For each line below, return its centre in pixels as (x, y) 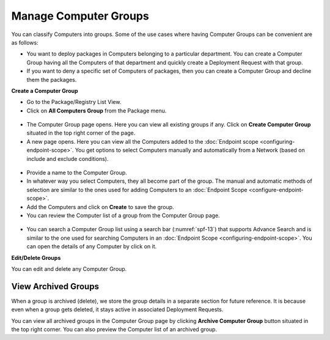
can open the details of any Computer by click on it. (92, 246)
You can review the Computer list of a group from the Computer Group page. (123, 215)
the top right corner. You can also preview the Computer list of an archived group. (114, 329)
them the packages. (52, 79)
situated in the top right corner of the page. (81, 133)
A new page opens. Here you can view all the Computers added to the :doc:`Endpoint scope (143, 141)
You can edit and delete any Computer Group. (69, 268)
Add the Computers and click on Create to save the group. (100, 207)
